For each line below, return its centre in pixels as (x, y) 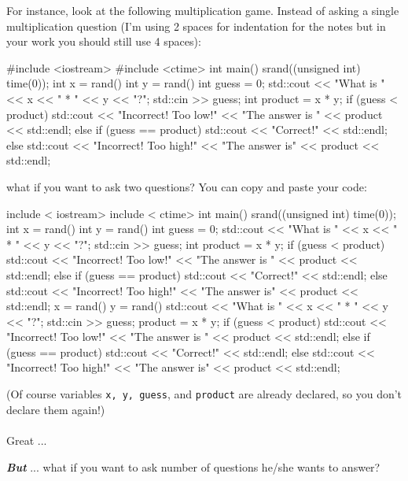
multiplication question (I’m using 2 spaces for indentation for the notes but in (196, 26)
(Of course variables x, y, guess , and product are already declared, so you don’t (204, 394)
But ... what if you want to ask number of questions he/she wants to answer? (193, 466)
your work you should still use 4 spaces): (104, 41)
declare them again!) (56, 409)
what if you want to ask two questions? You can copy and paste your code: (187, 186)
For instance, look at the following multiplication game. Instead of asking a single (203, 10)
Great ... (27, 440)
